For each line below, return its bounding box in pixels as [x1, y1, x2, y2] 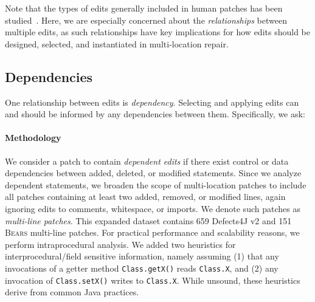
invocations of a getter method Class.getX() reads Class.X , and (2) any [5, 261, 279, 274]
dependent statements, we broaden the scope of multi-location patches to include [5, 178, 306, 191]
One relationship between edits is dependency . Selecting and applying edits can [5, 95, 299, 108]
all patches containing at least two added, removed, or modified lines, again [5, 190, 286, 203]
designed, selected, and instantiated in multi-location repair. [5, 37, 229, 50]
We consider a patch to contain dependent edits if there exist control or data [5, 154, 289, 167]
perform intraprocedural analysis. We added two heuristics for [5, 238, 236, 250]
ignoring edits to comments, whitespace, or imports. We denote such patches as [5, 202, 300, 214]
